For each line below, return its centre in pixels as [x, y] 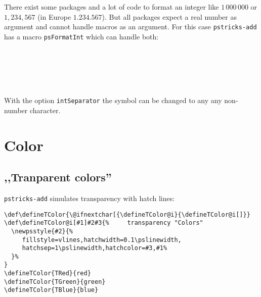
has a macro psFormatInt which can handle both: [81, 37]
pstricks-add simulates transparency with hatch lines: [90, 198]
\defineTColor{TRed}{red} [48, 274]
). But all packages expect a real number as [169, 16]
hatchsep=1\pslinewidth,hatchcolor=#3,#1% [95, 248]
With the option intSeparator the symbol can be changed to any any [113, 100]
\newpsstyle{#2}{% [42, 231]
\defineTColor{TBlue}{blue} [51, 290]
